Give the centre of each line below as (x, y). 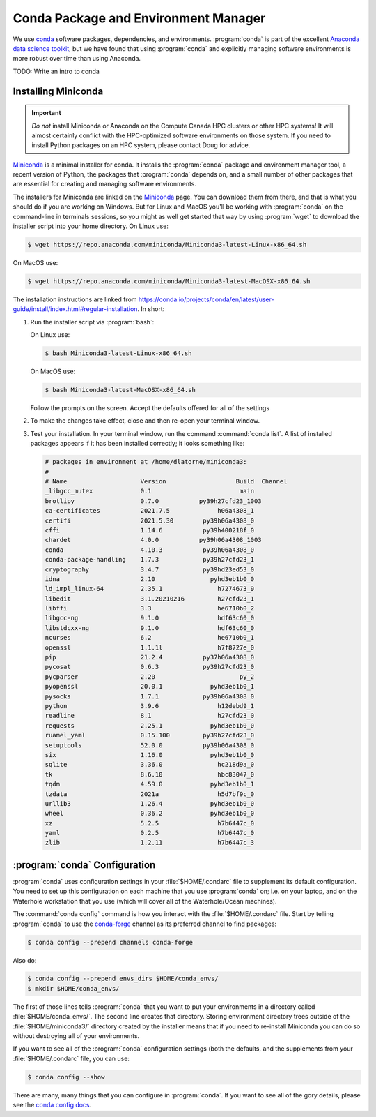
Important (47, 113)
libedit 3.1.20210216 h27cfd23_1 (150, 599)
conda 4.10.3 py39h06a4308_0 (150, 550)
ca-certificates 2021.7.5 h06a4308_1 (150, 511)
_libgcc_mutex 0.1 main (150, 491)
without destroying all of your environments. (76, 1036)
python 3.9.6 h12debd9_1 (150, 706)
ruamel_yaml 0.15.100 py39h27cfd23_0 (150, 735)
